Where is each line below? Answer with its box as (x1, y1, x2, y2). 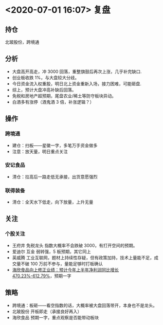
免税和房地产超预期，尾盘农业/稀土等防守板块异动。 (12, 93, 116, 99)
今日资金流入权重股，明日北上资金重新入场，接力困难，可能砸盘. (12, 81, 142, 87)
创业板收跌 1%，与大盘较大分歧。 (12, 74, 79, 80)
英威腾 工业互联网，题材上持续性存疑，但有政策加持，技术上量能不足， (12, 254, 154, 260)
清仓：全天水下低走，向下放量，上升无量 (12, 199, 93, 205)
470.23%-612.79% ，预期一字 (12, 273, 72, 279)
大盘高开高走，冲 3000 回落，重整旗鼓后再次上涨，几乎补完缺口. (12, 69, 142, 74)
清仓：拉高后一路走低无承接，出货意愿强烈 (12, 174, 98, 180)
